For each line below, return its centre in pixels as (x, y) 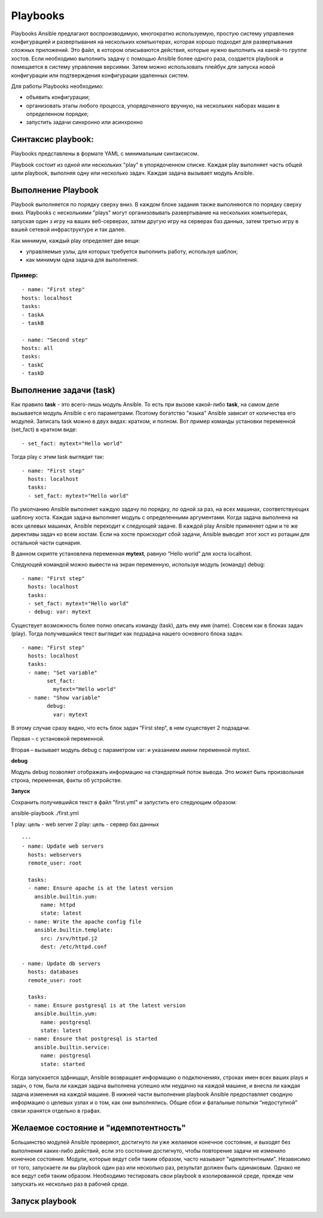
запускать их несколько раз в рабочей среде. (70, 1184)
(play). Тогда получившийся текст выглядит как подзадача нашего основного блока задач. (127, 634)
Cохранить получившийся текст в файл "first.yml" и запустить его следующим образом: (124, 802)
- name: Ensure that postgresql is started (93, 1039)
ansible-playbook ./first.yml (45, 813)
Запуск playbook (44, 1202)
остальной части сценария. (46, 543)
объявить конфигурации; (58, 97)
